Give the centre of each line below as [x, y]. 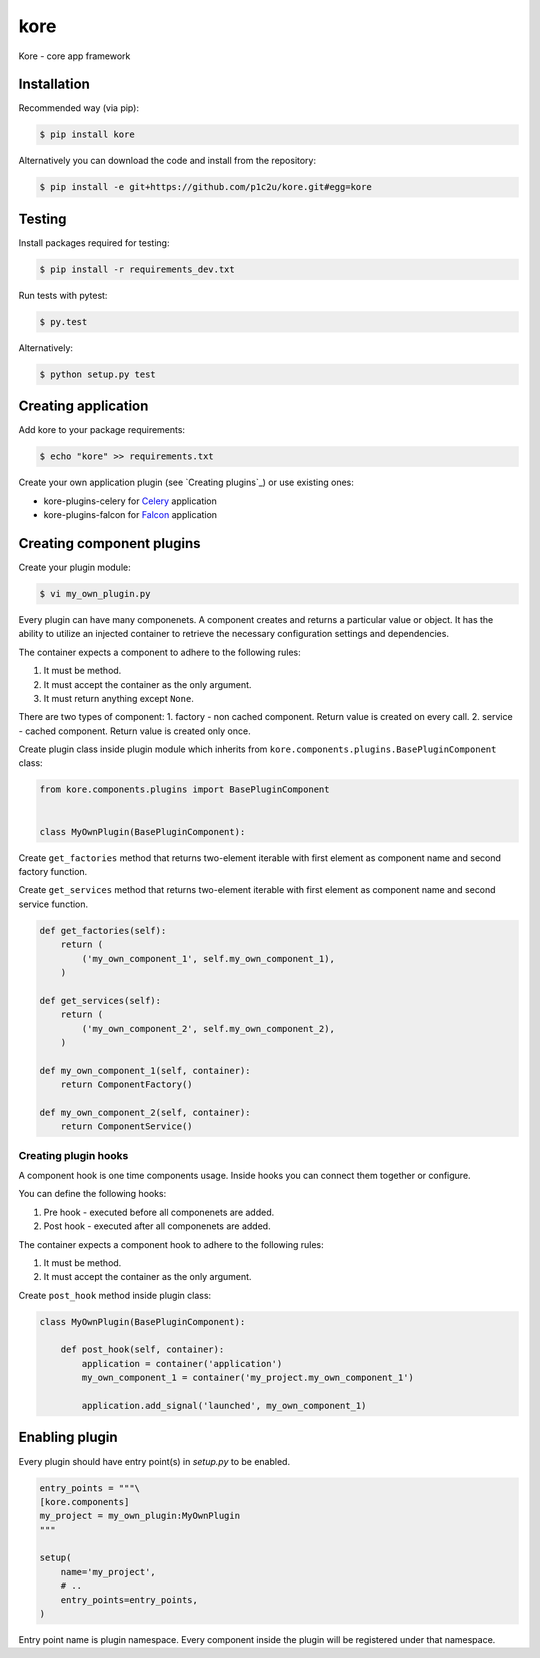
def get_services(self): [100, 1000]
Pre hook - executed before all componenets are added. [159, 1212]
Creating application [83, 406]
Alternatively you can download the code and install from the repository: [167, 161]
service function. [53, 904]
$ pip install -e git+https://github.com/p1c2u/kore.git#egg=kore [205, 187]
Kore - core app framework [74, 56]
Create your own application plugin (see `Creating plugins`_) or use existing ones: [186, 482]
